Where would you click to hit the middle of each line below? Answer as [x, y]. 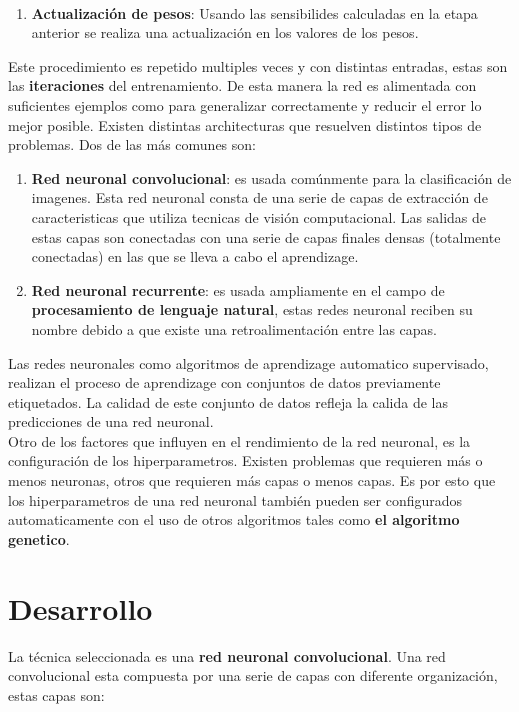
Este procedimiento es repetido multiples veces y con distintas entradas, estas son [258, 65]
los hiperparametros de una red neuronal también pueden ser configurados [235, 499]
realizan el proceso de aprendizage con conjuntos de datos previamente [224, 382]
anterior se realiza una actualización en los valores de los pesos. [225, 32]
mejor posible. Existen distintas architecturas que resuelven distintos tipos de [245, 124]
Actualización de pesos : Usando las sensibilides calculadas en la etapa [254, 12]
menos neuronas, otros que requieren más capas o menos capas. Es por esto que [252, 480]
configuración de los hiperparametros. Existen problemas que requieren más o [245, 460]
